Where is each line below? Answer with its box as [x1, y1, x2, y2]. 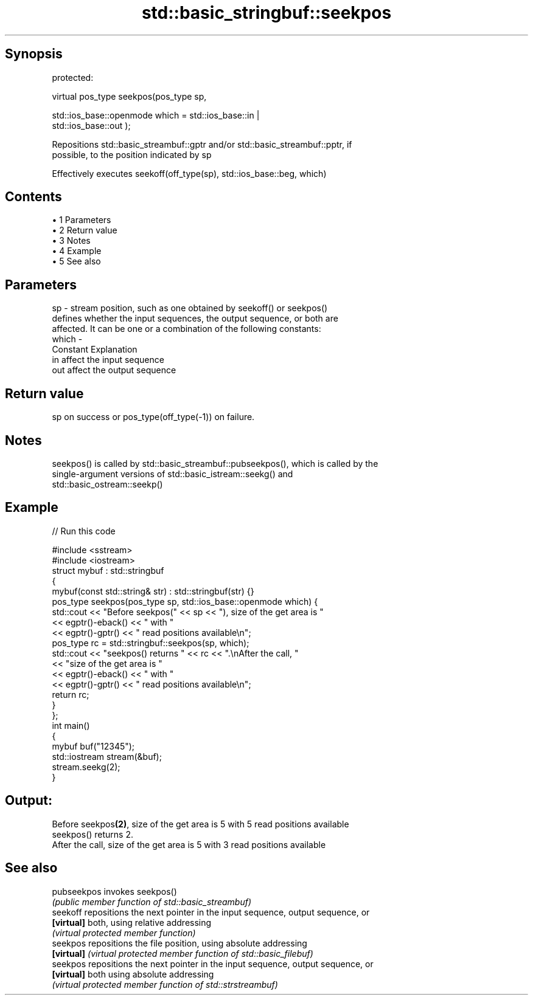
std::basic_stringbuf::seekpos [141, 2, 392, 23]
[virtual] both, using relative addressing [52, 917, 212, 928]
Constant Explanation [52, 344, 138, 355]
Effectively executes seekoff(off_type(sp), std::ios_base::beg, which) [52, 168, 327, 179]
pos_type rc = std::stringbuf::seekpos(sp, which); [52, 637, 249, 648]
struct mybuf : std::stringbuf [52, 565, 164, 576]
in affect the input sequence [52, 354, 164, 365]
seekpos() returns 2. [52, 829, 134, 840]
